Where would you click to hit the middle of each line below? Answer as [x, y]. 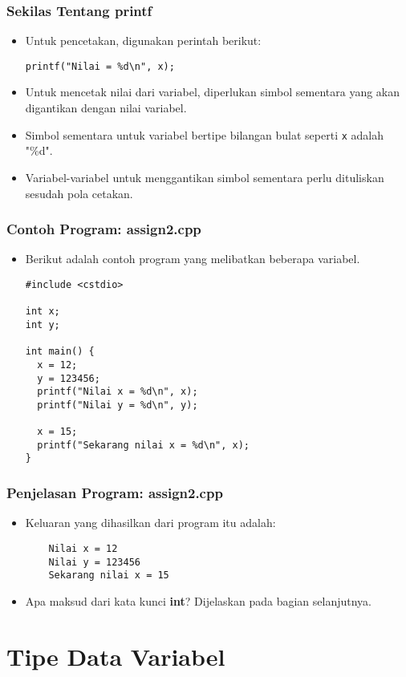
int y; [43, 324]
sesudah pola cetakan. [79, 193]
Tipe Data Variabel [116, 656]
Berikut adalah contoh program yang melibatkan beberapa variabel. [193, 259]
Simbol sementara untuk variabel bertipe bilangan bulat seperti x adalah [205, 134]
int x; [43, 312]
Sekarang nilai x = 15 [109, 576]
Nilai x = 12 [83, 548]
